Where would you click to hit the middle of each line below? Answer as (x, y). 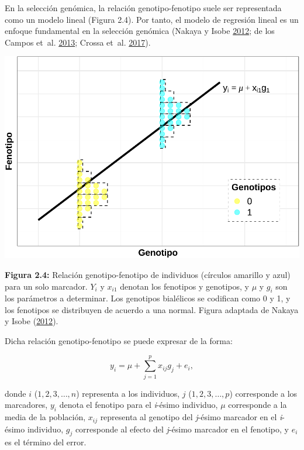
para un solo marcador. (46, 286)
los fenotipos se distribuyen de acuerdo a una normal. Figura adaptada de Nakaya (152, 309)
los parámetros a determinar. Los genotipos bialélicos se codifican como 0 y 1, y (148, 298)
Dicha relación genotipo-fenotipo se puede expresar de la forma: (119, 341)
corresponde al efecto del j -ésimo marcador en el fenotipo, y (182, 429)
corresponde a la (258, 405)
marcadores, (26, 405)
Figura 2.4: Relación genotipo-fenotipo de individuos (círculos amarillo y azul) (148, 274)
